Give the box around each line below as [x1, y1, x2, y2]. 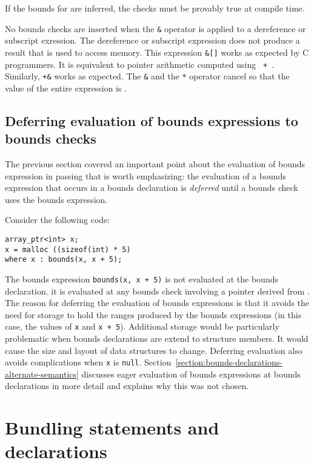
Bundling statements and [5, 415, 219, 440]
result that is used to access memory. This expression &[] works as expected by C [5, 45, 309, 58]
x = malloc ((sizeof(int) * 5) [5, 245, 131, 254]
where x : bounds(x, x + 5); [5, 255, 122, 264]
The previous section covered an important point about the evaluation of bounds [5, 158, 306, 170]
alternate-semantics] [5, 367, 79, 380]
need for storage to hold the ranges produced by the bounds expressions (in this [5, 308, 302, 321]
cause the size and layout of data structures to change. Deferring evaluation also [5, 344, 302, 356]
